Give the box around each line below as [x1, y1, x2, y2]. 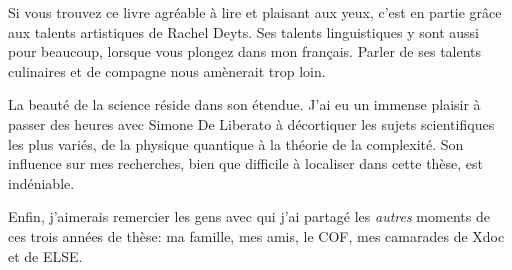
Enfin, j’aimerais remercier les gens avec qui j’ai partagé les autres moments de [8, 206, 490, 227]
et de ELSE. [8, 245, 83, 266]
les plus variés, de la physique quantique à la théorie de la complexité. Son [8, 133, 464, 154]
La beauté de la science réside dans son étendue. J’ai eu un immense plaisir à [8, 94, 481, 115]
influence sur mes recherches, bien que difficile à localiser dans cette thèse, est [8, 153, 484, 174]
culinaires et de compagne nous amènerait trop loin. [8, 60, 326, 81]
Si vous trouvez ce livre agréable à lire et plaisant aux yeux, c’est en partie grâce [8, 2, 502, 22]
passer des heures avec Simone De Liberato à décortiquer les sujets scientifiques [8, 113, 495, 134]
